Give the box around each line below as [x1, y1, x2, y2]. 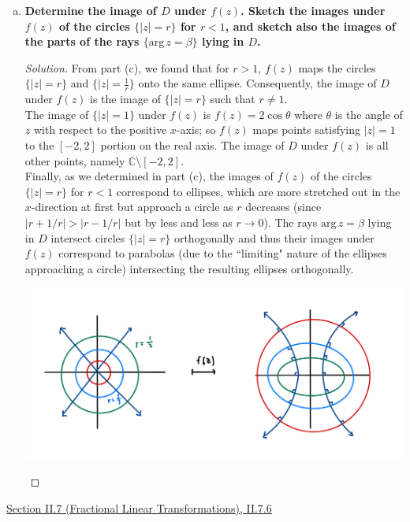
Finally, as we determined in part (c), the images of [24, 168, 274, 184]
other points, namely [24, 152, 125, 168]
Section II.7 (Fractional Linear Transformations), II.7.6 [6, 499, 272, 516]
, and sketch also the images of [225, 17, 396, 34]
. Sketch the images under [240, 2, 386, 18]
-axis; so [176, 121, 216, 138]
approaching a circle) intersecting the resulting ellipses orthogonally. [24, 260, 354, 276]
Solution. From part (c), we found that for [24, 59, 229, 76]
